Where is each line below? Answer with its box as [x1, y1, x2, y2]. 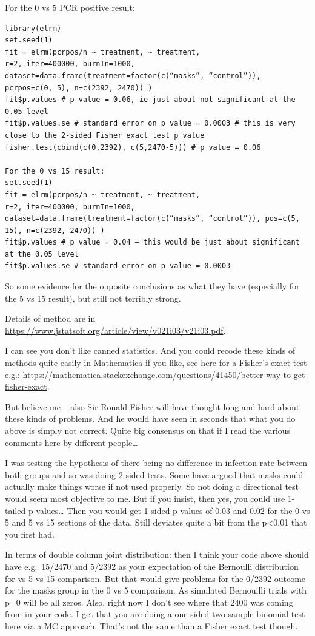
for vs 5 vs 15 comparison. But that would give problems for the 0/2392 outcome [5, 572, 306, 584]
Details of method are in [5, 312, 96, 325]
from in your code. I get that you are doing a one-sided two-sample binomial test [5, 607, 305, 620]
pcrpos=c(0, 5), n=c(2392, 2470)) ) [5, 83, 153, 92]
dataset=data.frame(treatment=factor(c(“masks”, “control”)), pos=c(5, [5, 214, 300, 223]
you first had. [5, 527, 55, 540]
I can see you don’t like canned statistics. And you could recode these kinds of [5, 344, 296, 357]
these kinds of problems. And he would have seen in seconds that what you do [5, 412, 296, 425]
